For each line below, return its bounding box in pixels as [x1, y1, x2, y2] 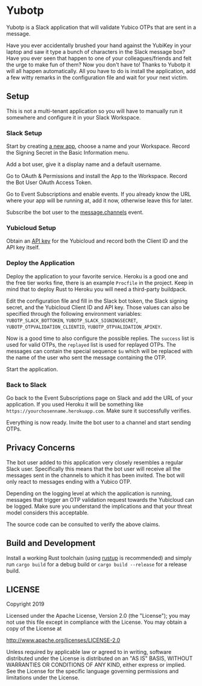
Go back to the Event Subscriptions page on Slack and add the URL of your [6, 394, 193, 402]
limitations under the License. [6, 674, 80, 681]
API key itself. [6, 244, 40, 251]
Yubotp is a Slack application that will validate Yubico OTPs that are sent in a [6, 24, 197, 31]
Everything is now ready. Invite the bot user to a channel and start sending [6, 418, 191, 426]
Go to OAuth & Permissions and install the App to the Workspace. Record [6, 173, 188, 180]
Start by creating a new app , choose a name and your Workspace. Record [6, 143, 190, 150]
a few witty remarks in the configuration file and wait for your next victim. [6, 74, 189, 81]
